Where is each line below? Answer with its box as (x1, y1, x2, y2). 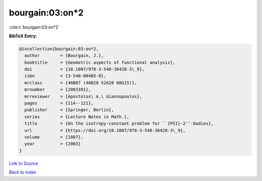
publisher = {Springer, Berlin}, (24, 107, 114, 113)
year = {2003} (24, 141, 81, 147)
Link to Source (9, 160, 38, 166)
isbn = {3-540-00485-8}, (24, 73, 107, 79)
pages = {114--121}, (24, 100, 94, 106)
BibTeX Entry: (9, 33, 37, 39)
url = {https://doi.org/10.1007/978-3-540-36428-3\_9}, (24, 128, 186, 133)
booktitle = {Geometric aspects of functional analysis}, (24, 60, 176, 65)
